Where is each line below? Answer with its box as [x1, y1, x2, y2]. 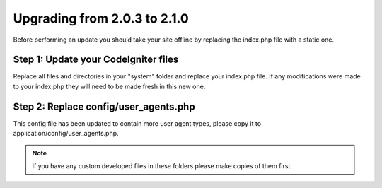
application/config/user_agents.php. [13, 129, 120, 138]
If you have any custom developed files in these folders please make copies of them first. [32, 161, 293, 170]
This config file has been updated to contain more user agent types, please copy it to [13, 119, 262, 127]
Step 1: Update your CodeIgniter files [13, 54, 179, 66]
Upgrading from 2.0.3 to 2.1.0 [13, 11, 189, 26]
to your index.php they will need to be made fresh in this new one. [13, 82, 206, 90]
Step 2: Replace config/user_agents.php [13, 100, 195, 112]
